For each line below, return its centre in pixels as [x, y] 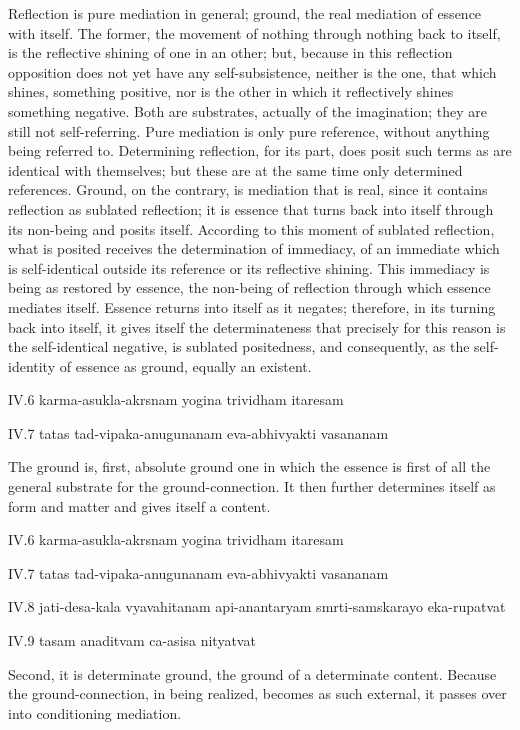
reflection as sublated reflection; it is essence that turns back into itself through [251, 208]
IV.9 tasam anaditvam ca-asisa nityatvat [132, 640]
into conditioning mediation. [95, 712]
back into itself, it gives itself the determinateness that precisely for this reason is [257, 326]
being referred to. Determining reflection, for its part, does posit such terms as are [260, 150]
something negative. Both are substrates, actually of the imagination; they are [247, 110]
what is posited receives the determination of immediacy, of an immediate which [254, 248]
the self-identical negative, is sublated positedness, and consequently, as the [239, 346]
